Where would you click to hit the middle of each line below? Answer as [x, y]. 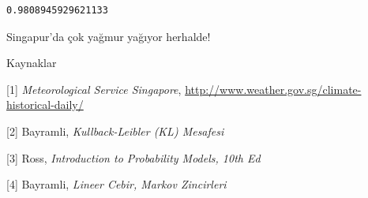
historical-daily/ [45, 105]
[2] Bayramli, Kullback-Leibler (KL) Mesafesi [115, 131]
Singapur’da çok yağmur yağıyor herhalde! [109, 36]
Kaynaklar [32, 63]
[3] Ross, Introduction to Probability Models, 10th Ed [133, 157]
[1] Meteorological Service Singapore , [94, 89]
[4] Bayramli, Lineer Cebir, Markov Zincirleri [116, 184]
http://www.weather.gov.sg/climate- [273, 89]
